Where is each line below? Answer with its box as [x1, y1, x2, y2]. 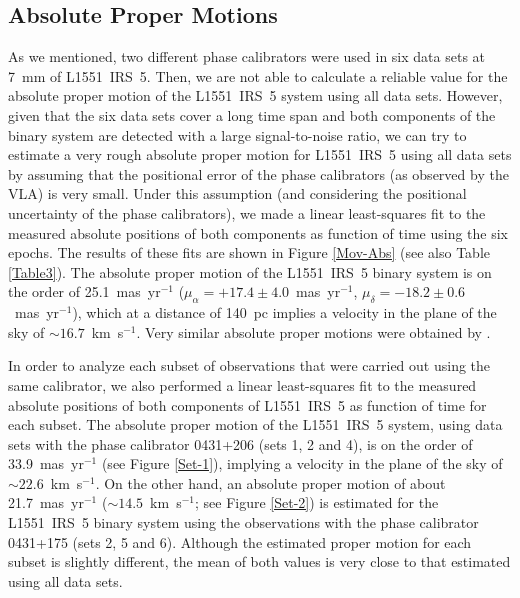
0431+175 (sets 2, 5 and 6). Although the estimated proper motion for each [8, 531, 472, 552]
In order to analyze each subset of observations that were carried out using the [8, 355, 491, 376]
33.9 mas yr [8, 453, 84, 474]
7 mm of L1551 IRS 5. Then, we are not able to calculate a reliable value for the [8, 65, 508, 86]
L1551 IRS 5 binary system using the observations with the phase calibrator [8, 512, 479, 533]
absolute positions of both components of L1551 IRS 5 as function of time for [8, 394, 487, 415]
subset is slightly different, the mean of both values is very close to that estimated [8, 551, 511, 572]
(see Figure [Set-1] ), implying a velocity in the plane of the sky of [101, 453, 503, 474]
